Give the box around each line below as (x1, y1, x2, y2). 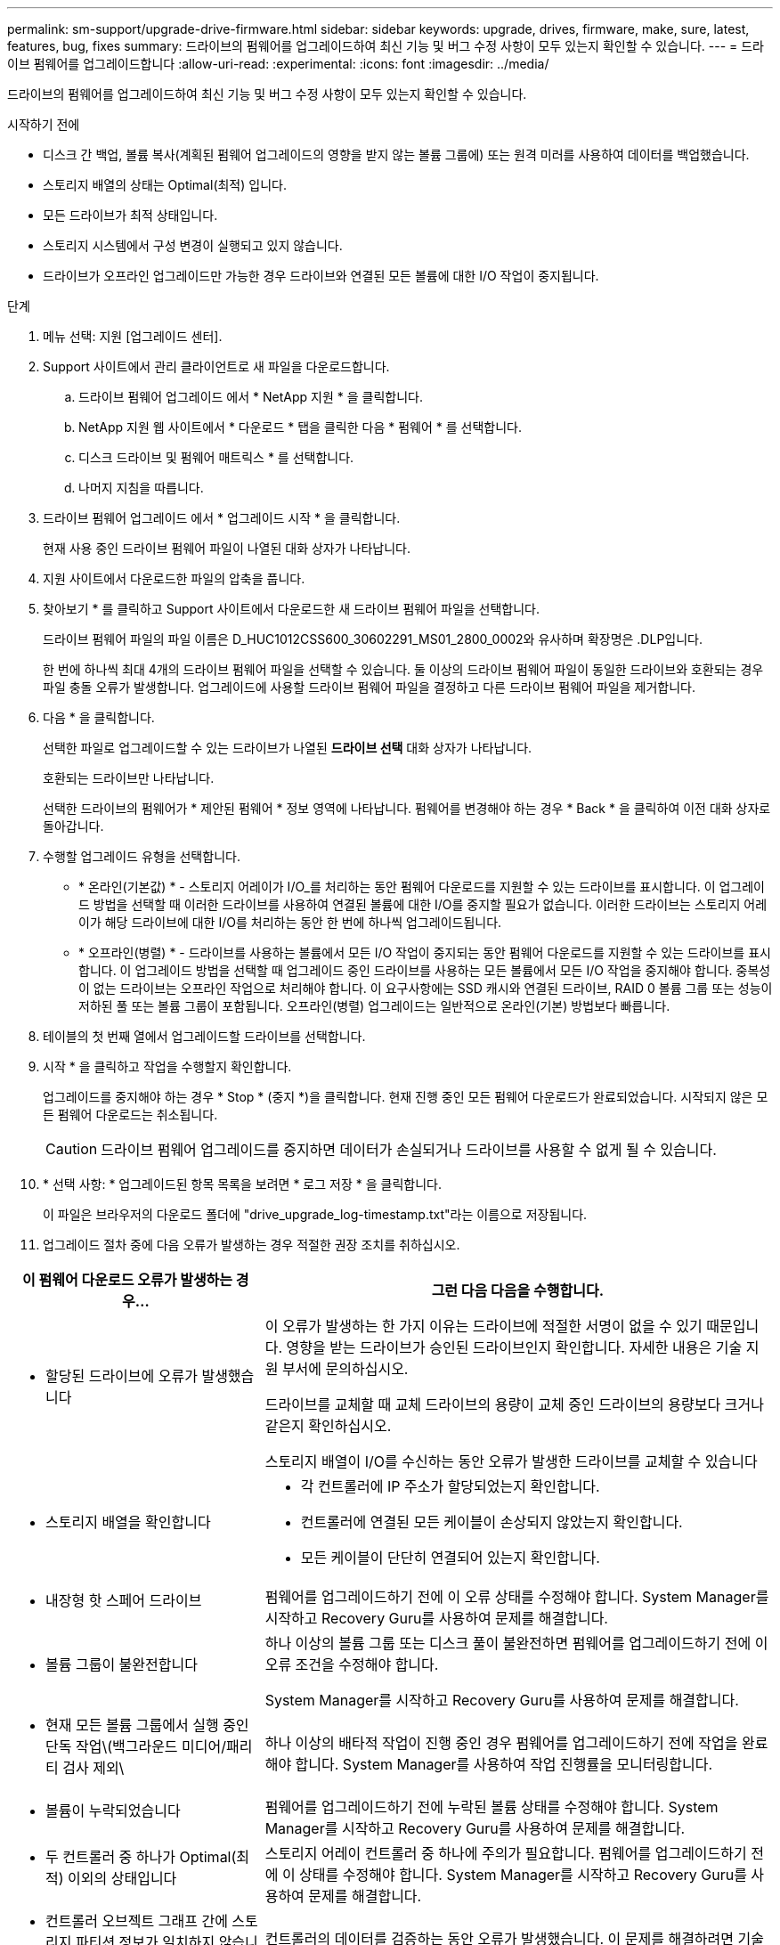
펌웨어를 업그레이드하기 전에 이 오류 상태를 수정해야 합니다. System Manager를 (264, 1588, 769, 1606)
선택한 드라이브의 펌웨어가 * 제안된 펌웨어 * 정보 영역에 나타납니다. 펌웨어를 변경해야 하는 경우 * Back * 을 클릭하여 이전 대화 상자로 (43, 801, 771, 816)
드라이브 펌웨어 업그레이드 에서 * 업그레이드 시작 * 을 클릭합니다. (43, 510, 401, 525)
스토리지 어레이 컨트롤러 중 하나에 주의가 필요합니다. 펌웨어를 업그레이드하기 (264, 1844, 747, 1862)
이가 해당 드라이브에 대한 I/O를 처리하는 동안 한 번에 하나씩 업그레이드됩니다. (78, 915, 502, 930)
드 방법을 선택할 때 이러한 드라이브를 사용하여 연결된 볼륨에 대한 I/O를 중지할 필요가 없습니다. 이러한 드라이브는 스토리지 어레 (78, 897, 768, 912)
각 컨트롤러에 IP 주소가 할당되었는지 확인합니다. (300, 1477, 600, 1495)
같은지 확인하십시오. (264, 1417, 392, 1435)
